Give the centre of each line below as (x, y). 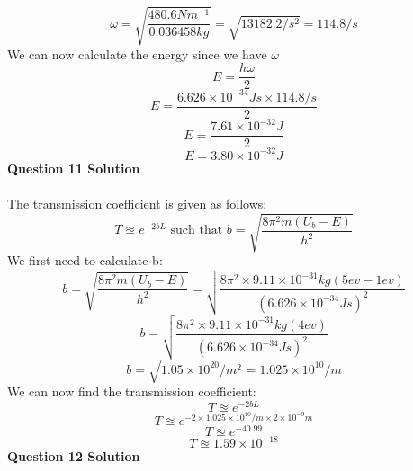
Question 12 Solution (74, 456)
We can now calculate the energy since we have (137, 53)
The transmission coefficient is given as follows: (137, 204)
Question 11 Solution (74, 168)
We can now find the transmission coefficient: (132, 391)
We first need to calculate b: (85, 260)
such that (197, 231)
